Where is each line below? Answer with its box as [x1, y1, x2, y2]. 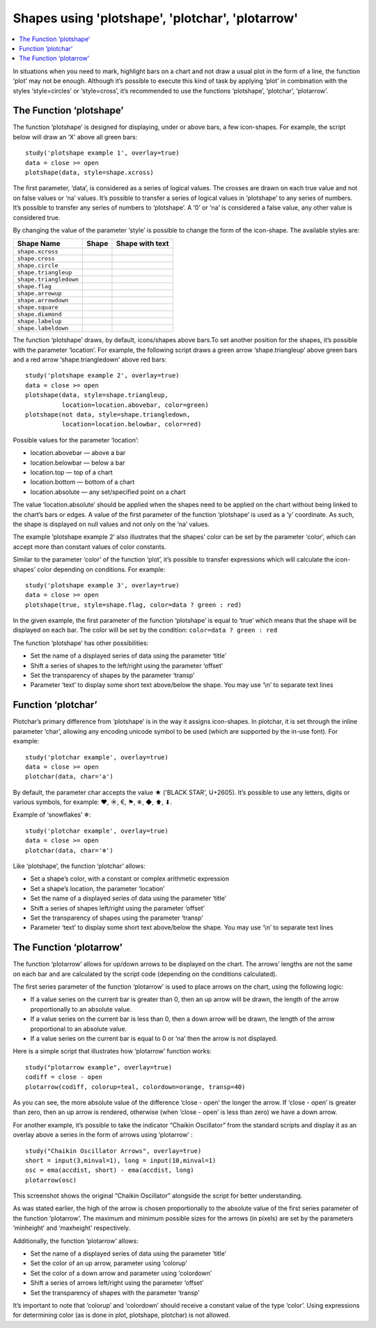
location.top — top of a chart [30, 468, 113, 477]
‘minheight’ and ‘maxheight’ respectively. [13, 1223, 131, 1233]
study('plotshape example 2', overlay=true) [25, 371, 180, 380]
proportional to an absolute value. [30, 1024, 127, 1033]
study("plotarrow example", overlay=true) [25, 1063, 173, 1071]
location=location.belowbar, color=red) [61, 420, 202, 428]
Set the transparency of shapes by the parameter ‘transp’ [30, 671, 195, 679]
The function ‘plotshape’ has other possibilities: [13, 638, 149, 647]
